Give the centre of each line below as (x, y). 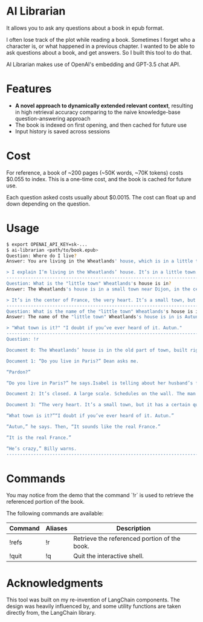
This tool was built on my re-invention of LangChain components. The (93, 600)
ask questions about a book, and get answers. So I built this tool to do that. (99, 52)
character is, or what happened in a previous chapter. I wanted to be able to (101, 46)
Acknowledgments (55, 583)
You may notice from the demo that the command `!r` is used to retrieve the (100, 495)
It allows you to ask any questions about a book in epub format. (85, 28)
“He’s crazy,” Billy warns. (42, 449)
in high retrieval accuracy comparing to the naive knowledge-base (98, 112)
